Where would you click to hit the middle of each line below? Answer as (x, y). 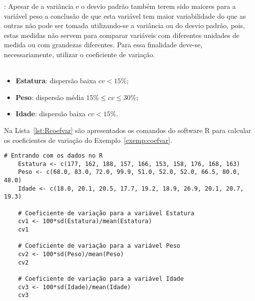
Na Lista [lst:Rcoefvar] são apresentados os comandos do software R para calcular (128, 130)
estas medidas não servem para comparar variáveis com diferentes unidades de (122, 35)
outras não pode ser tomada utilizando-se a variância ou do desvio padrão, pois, (125, 25)
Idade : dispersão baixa (50, 114)
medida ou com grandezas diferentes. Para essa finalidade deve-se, (103, 45)
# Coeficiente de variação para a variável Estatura (106, 213)
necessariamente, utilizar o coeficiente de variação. (80, 54)
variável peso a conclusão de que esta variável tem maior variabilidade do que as (125, 16)
